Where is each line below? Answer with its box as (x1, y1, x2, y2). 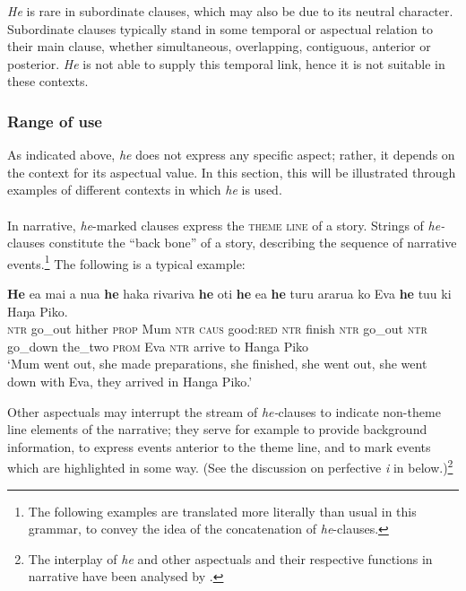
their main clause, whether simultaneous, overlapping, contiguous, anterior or (7, 37, 431, 56)
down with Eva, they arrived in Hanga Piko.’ (7, 371, 253, 390)
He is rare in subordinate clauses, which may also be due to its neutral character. (7, 2, 453, 20)
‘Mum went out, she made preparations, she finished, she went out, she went (7, 354, 427, 373)
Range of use (7, 109, 102, 132)
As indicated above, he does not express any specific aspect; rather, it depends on (7, 145, 455, 164)
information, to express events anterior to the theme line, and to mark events (7, 437, 431, 456)
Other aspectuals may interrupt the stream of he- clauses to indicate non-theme (7, 402, 441, 421)
